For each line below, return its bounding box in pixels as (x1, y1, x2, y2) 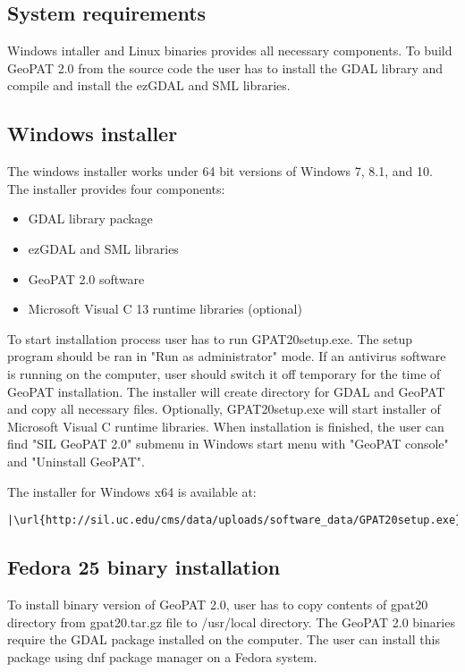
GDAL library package (28, 209, 153, 228)
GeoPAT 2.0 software (28, 269, 145, 288)
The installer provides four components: (7, 179, 225, 197)
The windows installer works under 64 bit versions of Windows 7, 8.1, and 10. (7, 162, 433, 181)
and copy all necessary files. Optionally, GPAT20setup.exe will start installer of (7, 399, 441, 418)
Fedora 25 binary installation (7, 553, 281, 581)
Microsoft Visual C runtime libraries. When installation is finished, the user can (7, 416, 444, 435)
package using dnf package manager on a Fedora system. (7, 647, 317, 666)
